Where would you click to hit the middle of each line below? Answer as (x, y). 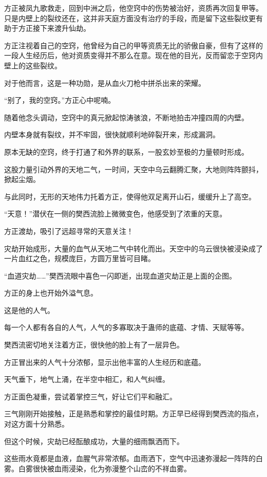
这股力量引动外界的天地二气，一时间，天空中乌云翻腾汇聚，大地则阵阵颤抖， (133, 169)
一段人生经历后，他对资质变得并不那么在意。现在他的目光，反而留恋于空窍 (130, 55)
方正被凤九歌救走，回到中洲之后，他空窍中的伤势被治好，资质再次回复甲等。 (133, 8)
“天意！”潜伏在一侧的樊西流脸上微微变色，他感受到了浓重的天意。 (116, 214)
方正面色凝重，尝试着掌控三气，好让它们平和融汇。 (90, 396)
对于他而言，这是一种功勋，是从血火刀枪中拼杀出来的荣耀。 (105, 82)
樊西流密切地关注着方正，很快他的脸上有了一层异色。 (94, 345)
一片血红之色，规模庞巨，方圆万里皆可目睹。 (80, 258)
